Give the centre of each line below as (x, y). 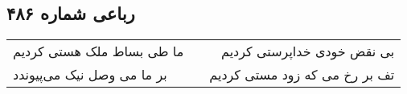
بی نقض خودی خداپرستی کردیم (308, 51)
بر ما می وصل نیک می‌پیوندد (90, 75)
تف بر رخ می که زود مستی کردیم (302, 75)
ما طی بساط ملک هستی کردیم (99, 51)
